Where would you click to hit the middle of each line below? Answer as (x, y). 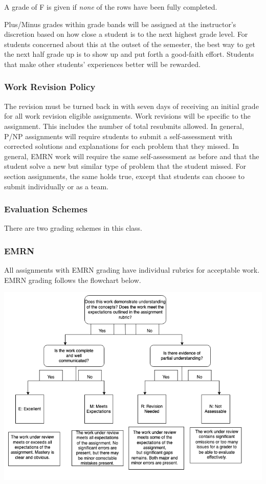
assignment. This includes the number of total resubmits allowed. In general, (124, 126)
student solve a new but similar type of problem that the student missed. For (125, 166)
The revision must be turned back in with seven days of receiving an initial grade (131, 106)
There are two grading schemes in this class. (73, 228)
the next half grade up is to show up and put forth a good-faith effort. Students (129, 54)
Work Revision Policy (50, 87)
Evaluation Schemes (46, 209)
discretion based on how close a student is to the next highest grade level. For (126, 34)
